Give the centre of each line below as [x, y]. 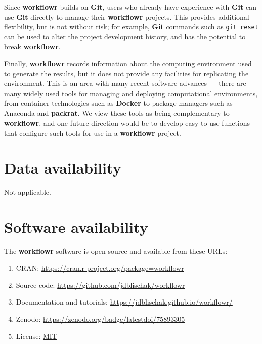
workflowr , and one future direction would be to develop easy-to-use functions [127, 123]
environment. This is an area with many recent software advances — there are [125, 83]
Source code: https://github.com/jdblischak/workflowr [100, 285]
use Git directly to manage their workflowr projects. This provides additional [127, 16]
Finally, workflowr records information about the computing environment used [128, 63]
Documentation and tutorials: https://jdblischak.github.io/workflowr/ [124, 302]
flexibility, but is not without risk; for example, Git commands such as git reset [131, 27]
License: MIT [36, 336]
